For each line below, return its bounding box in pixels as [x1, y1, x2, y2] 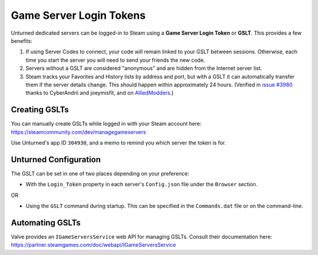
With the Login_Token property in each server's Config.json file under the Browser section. [25, 181, 258, 188]
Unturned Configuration [11, 155, 101, 165]
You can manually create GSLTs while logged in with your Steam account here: [11, 120, 202, 127]
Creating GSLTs [11, 105, 69, 115]
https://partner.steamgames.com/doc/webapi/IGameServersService [11, 241, 176, 249]
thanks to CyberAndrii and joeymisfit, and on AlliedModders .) [25, 89, 174, 96]
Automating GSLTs [11, 217, 81, 227]
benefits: [11, 37, 32, 44]
